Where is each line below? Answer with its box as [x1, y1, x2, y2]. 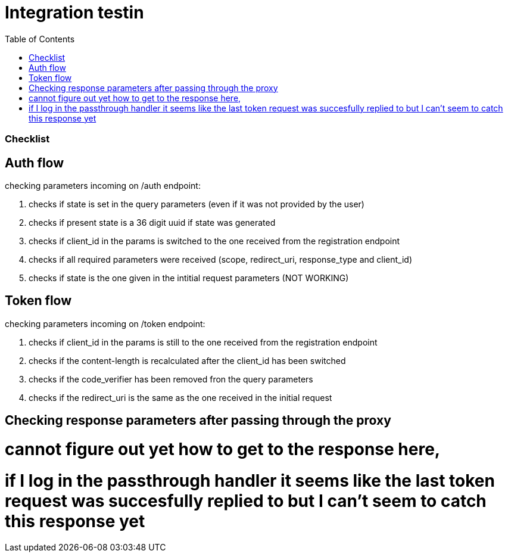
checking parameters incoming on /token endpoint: [5, 318, 205, 329]
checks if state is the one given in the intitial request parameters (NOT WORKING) [29, 272, 349, 283]
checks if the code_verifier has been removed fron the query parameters [29, 374, 313, 384]
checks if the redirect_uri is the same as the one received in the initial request [29, 392, 332, 403]
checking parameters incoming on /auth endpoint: [5, 180, 201, 191]
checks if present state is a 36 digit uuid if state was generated [29, 217, 276, 228]
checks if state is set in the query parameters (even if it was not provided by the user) [29, 198, 364, 209]
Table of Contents [5, 33, 75, 44]
